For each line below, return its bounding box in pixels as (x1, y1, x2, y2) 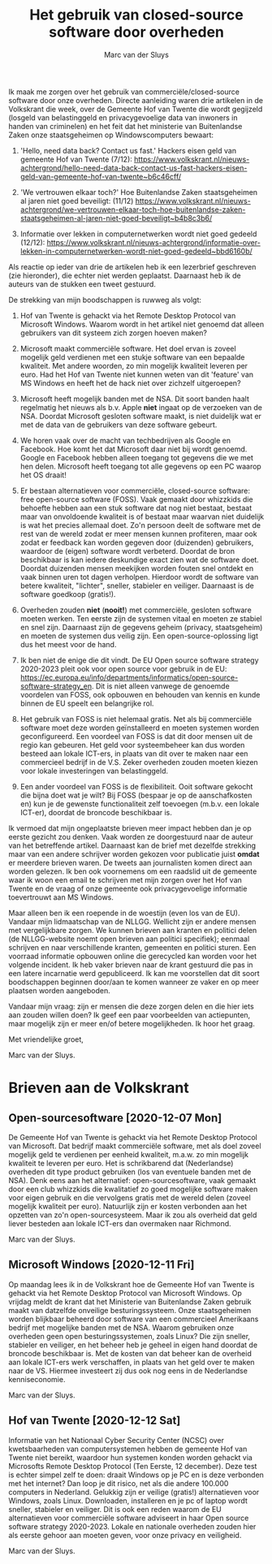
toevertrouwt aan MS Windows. (8, 892, 114, 902)
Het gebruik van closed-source (29, 6, 244, 24)
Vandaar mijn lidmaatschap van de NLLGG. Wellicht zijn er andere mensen (8, 916, 257, 927)
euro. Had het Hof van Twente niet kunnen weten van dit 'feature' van (19, 369, 254, 379)
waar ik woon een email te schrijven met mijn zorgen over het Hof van (8, 875, 242, 884)
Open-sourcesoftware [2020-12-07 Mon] (8, 1111, 222, 1125)
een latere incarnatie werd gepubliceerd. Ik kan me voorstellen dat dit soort (8, 968, 260, 978)
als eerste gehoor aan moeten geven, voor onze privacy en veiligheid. (8, 1530, 242, 1540)
